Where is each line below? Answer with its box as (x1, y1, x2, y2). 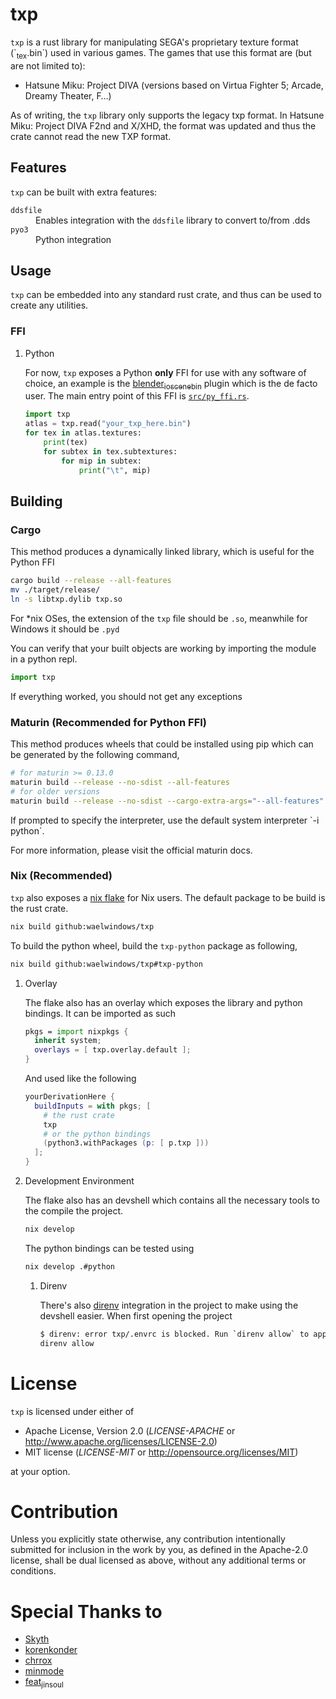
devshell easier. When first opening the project (39, 1309, 233, 1322)
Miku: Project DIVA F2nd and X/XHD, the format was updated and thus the (10, 119, 317, 132)
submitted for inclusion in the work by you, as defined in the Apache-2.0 (10, 1544, 308, 1556)
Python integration (35, 233, 112, 245)
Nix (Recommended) (10, 869, 113, 883)
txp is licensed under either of (10, 1405, 135, 1417)
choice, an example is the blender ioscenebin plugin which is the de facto (24, 377, 318, 392)
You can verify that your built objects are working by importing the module (10, 642, 317, 654)
